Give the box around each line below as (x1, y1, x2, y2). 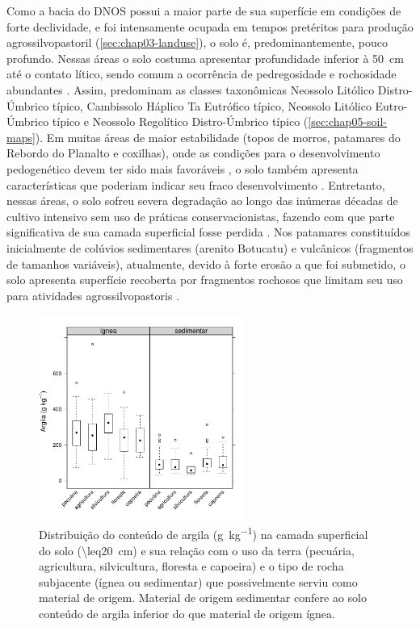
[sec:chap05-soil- (308, 113, 388, 130)
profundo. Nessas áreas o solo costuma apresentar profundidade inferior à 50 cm (6, 49, 404, 66)
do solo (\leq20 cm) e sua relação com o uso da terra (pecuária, (39, 541, 355, 558)
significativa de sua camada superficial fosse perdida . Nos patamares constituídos (6, 224, 410, 240)
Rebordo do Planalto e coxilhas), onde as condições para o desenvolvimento (6, 144, 380, 161)
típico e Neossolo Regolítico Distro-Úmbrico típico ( (52, 113, 309, 130)
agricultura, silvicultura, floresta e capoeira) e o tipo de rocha (39, 558, 344, 575)
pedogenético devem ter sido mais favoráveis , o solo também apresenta (6, 160, 359, 177)
